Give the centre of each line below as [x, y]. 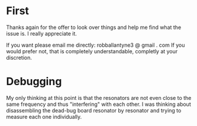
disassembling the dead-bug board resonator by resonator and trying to [94, 110]
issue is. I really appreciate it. [41, 33]
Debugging [34, 82]
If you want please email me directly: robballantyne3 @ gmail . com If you [96, 45]
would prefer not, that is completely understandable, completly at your [92, 51]
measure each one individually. [44, 117]
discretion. [19, 57]
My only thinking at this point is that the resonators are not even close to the [99, 98]
